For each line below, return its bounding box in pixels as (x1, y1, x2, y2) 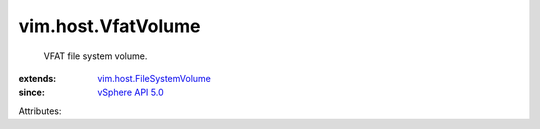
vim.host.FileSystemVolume (97, 72, 212, 84)
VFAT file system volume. (43, 50, 148, 62)
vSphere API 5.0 (97, 86, 164, 99)
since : (18, 86, 45, 99)
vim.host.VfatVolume (18, 15, 201, 37)
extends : (18, 72, 57, 84)
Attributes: (18, 105, 62, 117)
